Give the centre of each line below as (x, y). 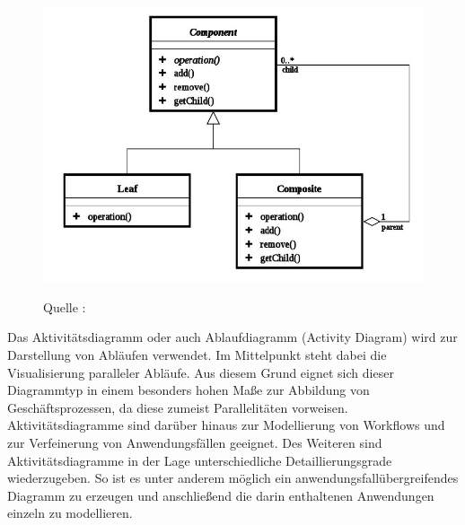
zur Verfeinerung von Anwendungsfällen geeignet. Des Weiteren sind (195, 442)
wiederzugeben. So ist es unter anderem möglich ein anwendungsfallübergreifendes (233, 478)
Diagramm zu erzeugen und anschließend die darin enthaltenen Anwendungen (221, 495)
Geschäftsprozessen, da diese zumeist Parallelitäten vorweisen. (178, 407)
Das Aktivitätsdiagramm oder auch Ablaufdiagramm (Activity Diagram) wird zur (232, 337)
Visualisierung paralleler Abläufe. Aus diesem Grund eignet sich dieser (201, 372)
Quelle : (65, 306)
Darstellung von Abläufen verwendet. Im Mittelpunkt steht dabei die (197, 355)
